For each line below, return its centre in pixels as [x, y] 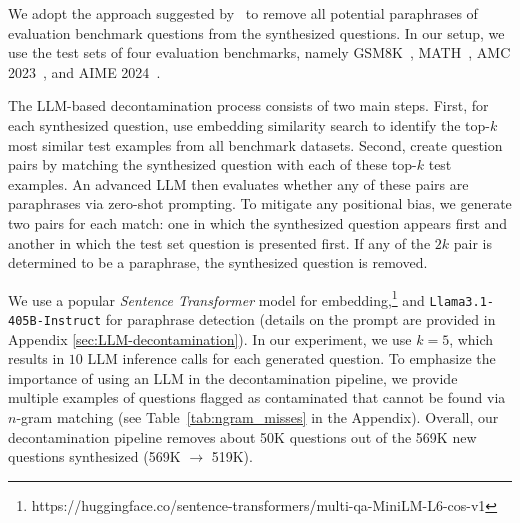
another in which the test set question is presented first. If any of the [219, 242]
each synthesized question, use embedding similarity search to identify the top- [249, 124]
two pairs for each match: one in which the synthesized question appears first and [258, 222]
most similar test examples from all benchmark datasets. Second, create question [255, 144]
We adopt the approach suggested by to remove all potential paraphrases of [243, 13]
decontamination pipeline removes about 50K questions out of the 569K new [242, 436]
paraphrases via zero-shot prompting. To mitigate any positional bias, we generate [260, 203]
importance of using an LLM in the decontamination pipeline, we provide [233, 377]
